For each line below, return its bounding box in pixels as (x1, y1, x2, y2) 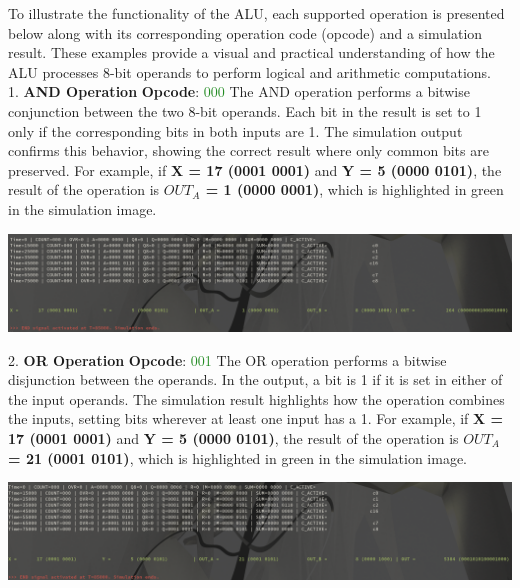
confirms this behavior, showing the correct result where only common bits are (8, 140, 489, 161)
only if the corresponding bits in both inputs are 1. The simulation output (8, 120, 463, 141)
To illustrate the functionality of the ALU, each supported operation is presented (8, 3, 505, 23)
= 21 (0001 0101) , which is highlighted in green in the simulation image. (8, 447, 467, 468)
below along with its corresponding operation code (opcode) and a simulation (8, 22, 483, 43)
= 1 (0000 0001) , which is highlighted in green (205, 179, 504, 200)
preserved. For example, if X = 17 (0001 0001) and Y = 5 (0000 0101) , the (8, 159, 502, 180)
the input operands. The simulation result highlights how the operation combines (8, 388, 505, 409)
